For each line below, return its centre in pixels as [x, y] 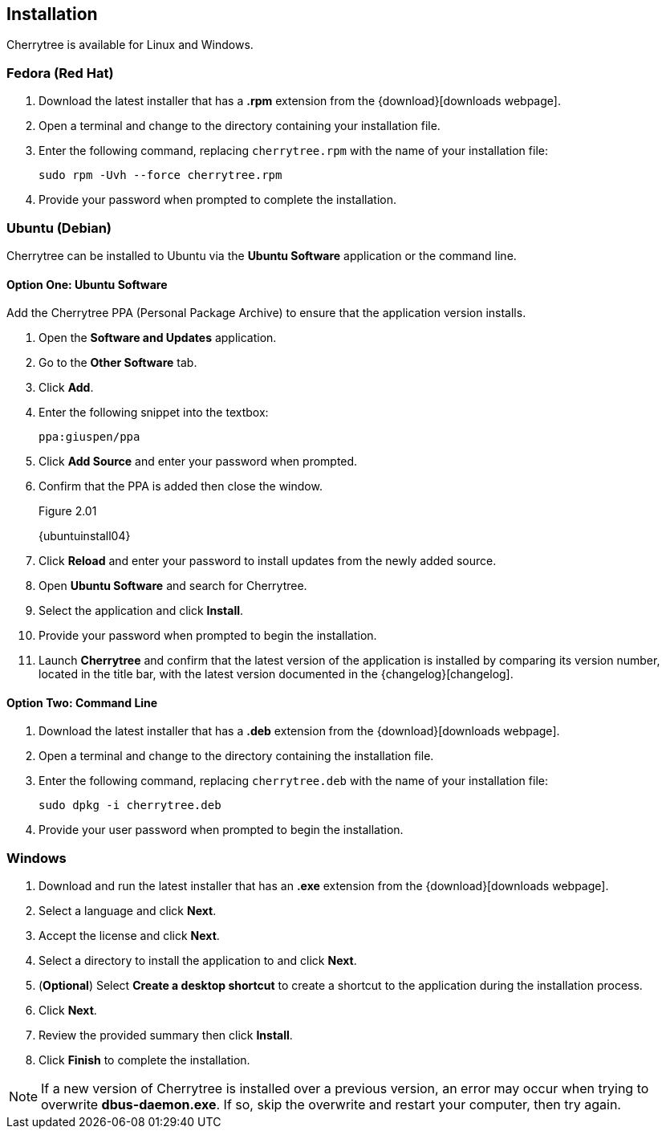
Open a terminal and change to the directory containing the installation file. [236, 756]
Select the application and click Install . [141, 611]
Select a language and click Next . [128, 911]
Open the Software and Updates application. [158, 338]
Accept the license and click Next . [129, 936]
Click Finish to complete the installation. [144, 1060]
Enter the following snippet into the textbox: [154, 413]
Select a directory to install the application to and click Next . [198, 961]
